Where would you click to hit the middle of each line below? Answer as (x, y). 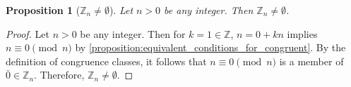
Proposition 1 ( (43, 10)
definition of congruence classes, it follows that (106, 61)
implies (302, 33)
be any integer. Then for (133, 33)
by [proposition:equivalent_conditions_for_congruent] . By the (210, 47)
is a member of (311, 61)
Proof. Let (28, 33)
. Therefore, (59, 75)
